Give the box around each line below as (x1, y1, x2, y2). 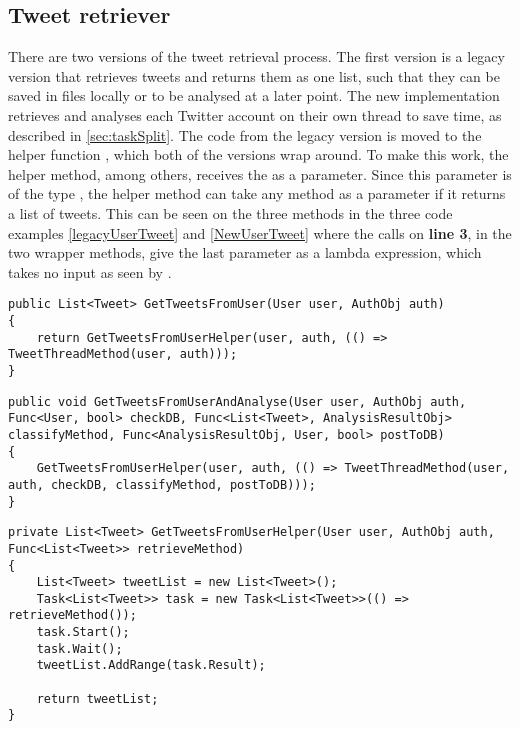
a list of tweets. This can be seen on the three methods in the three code (8, 202, 453, 223)
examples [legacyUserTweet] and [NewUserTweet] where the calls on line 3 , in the (8, 222, 512, 243)
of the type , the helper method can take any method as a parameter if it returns (8, 183, 506, 204)
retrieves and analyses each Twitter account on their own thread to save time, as (8, 104, 502, 125)
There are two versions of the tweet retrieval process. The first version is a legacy (8, 46, 505, 67)
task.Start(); (36, 625, 130, 640)
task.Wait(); (36, 641, 123, 656)
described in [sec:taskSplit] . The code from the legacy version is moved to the (8, 124, 482, 145)
